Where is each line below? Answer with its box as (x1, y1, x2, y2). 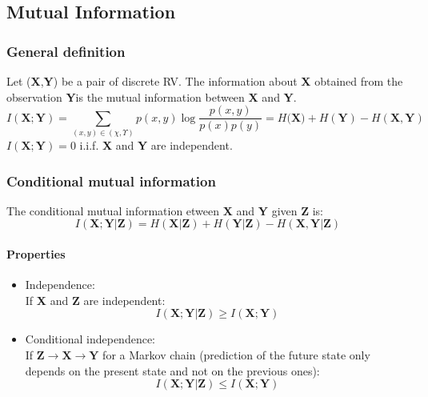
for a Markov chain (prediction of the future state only (102, 346, 370, 363)
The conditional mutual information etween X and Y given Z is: (6, 202, 323, 219)
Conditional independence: (25, 331, 156, 347)
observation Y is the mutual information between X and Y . (6, 88, 297, 105)
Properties (6, 245, 66, 262)
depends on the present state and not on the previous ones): (25, 362, 320, 379)
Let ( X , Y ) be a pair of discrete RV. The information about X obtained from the (6, 73, 403, 89)
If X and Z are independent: (25, 291, 166, 308)
